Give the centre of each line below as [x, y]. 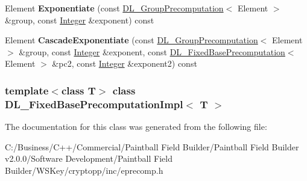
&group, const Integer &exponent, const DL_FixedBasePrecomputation [152, 51]
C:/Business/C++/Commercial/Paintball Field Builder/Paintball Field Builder [152, 146]
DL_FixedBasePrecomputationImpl [94, 104]
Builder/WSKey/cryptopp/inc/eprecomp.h [84, 170]
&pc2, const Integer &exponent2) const [125, 63]
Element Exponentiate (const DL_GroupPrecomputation [114, 8]
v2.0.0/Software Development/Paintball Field [89, 158]
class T [78, 90]
